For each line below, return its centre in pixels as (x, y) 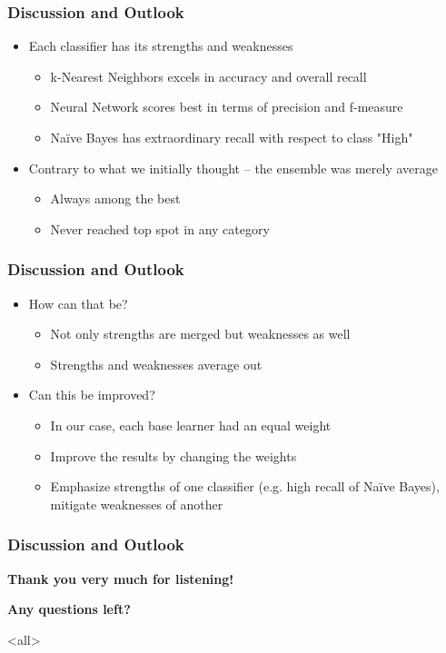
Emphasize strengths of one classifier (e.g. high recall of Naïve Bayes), (245, 486)
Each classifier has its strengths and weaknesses (161, 46)
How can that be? (78, 303)
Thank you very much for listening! (121, 578)
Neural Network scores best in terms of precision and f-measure (227, 107)
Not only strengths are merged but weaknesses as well (200, 334)
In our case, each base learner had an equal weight (191, 425)
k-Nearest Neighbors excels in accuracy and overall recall (208, 76)
